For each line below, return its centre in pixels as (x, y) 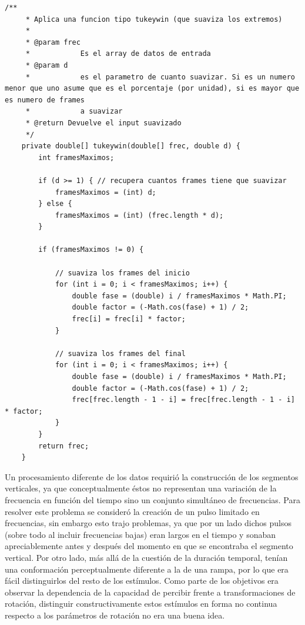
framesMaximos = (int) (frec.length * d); (139, 215)
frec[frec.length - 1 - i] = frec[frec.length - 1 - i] (183, 400)
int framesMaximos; (76, 157)
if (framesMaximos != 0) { (91, 250)
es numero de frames (45, 100)
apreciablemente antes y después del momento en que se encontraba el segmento (149, 546)
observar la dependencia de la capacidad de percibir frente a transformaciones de (150, 592)
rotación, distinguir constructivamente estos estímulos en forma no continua (141, 604)
